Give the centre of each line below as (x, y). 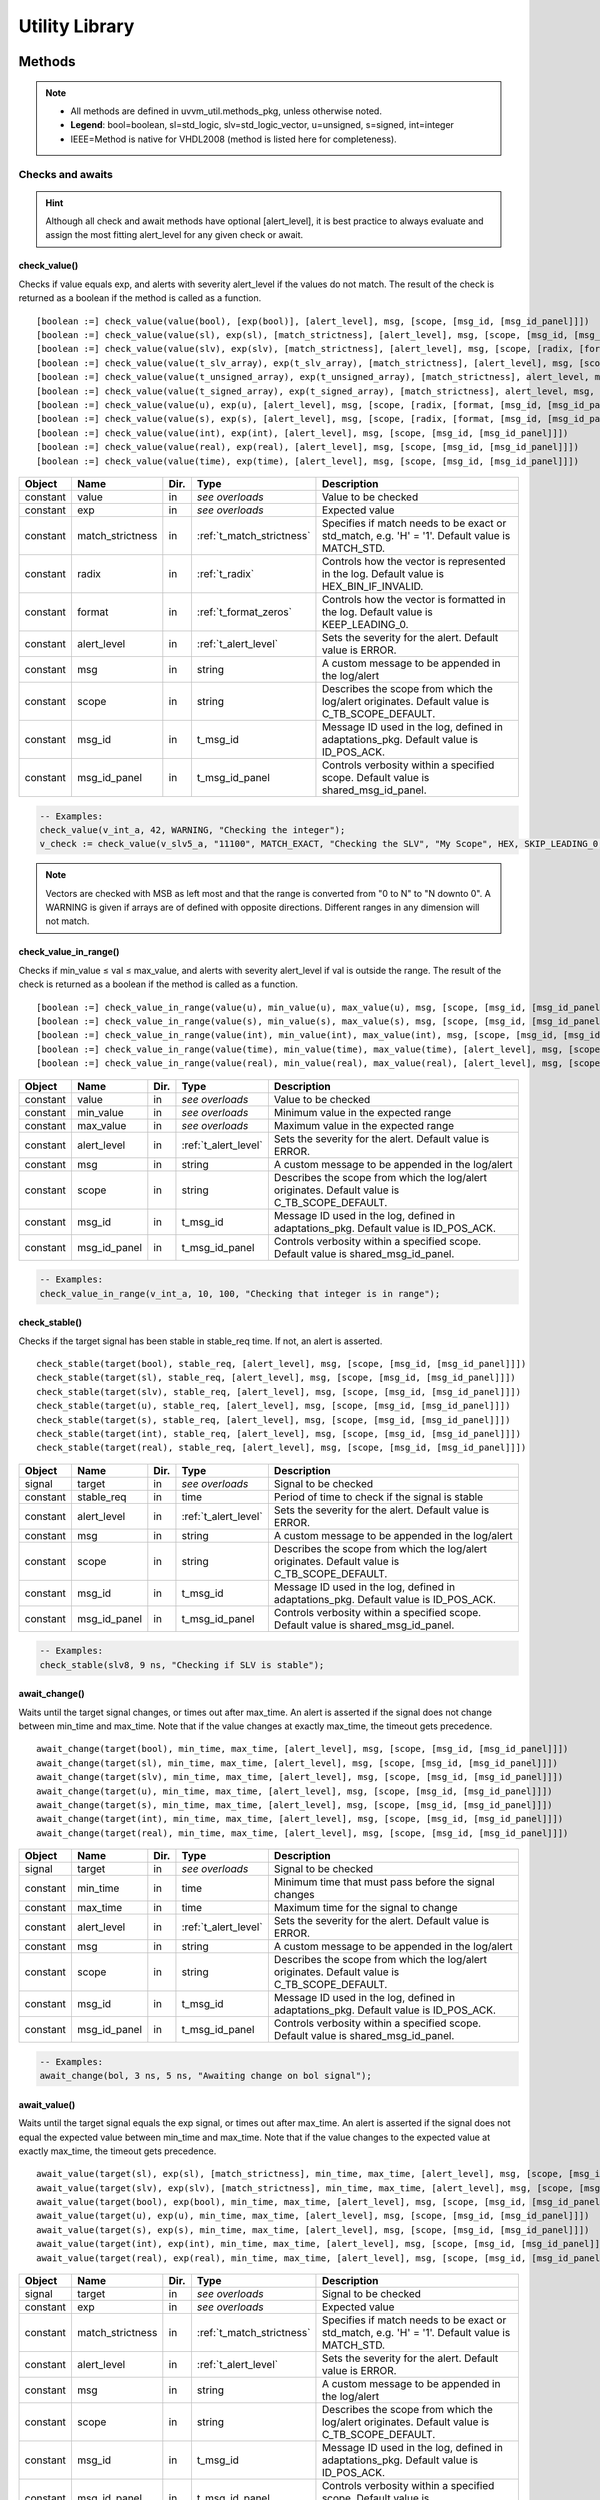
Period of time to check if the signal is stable (378, 1497)
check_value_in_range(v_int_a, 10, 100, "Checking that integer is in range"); (240, 1293)
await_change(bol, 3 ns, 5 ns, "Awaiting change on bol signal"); (205, 2076)
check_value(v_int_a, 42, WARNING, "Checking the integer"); (192, 829)
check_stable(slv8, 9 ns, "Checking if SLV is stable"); (182, 1664)
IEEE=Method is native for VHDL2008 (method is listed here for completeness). (233, 139)
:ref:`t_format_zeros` (244, 612)
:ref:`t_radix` (225, 573)
